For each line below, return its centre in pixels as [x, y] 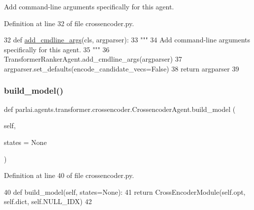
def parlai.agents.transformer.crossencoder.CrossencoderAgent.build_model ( [120, 109]
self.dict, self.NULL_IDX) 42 [48, 201]
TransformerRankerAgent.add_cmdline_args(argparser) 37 [93, 59]
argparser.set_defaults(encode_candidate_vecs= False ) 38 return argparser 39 [122, 68]
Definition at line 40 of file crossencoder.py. [69, 175]
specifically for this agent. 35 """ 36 [57, 49]
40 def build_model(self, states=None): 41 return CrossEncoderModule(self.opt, [125, 192]
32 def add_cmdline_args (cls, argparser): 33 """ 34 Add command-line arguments [127, 40]
